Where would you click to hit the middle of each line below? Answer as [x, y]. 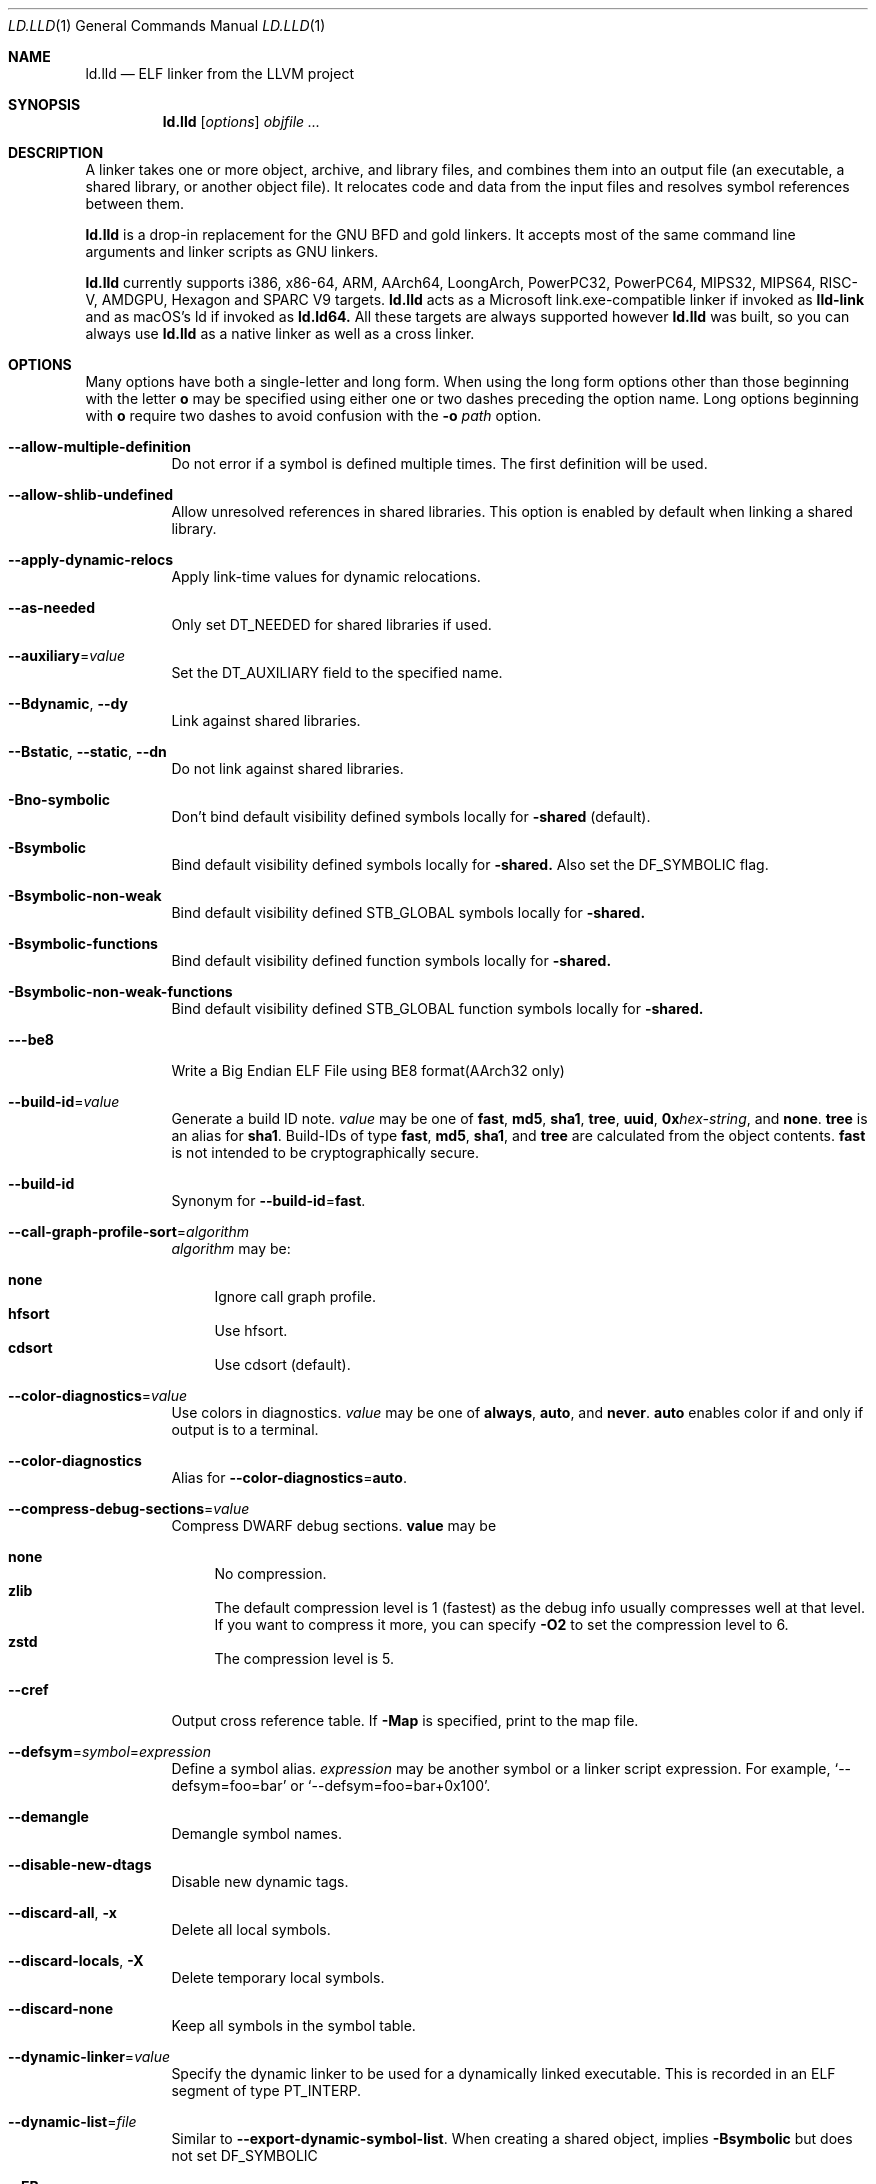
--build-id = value [64, 1101]
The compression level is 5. [304, 1658]
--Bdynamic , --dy [68, 703]
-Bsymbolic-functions [83, 943]
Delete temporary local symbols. [278, 1977]
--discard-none [61, 2008]
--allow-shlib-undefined [91, 494]
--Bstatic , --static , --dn [87, 751]
